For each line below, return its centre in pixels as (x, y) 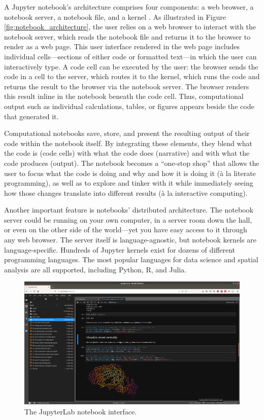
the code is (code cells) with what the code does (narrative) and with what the (127, 153)
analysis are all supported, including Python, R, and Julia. (95, 269)
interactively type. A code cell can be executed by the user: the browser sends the (131, 66)
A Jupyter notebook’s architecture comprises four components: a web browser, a (129, 7)
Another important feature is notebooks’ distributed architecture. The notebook (129, 210)
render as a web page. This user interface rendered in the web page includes (122, 46)
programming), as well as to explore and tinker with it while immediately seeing (129, 183)
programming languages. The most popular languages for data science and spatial (131, 259)
